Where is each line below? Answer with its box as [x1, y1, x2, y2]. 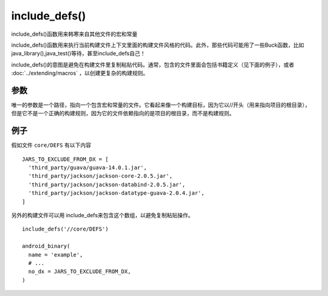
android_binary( [22, 243, 70, 250]
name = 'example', [28, 251, 83, 258]
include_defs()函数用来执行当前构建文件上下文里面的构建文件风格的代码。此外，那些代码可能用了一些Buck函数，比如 [11, 41, 304, 49]
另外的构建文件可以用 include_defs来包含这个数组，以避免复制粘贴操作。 [11, 212, 194, 219]
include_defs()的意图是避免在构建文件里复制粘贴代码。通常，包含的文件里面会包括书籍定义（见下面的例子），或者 [11, 61, 295, 68]
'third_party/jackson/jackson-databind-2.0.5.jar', [28, 181, 185, 188]
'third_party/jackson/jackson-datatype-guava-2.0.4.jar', [28, 190, 205, 197]
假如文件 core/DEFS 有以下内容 [11, 141, 91, 149]
